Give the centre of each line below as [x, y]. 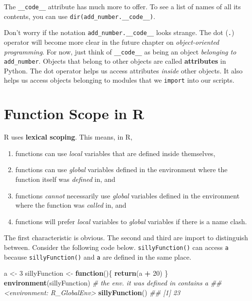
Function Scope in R [74, 114]
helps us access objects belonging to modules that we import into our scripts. [119, 80]
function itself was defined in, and [65, 179]
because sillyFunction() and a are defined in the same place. [98, 257]
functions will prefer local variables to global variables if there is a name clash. [131, 221]
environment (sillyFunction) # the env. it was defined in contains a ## [113, 282]
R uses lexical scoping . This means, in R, [68, 137]
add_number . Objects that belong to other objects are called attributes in [115, 61]
